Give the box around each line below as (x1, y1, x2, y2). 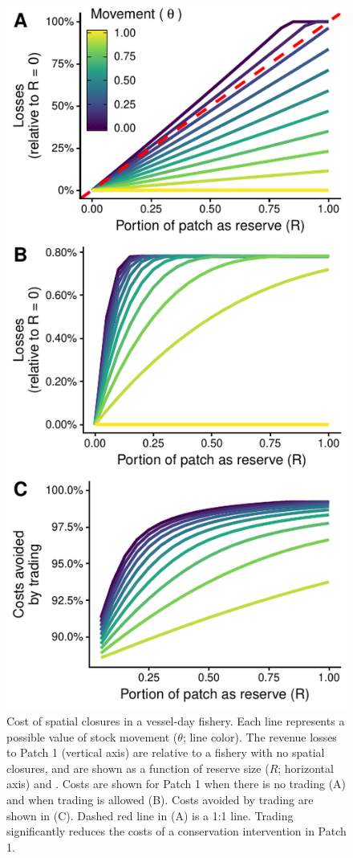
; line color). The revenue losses (182, 728, 337, 745)
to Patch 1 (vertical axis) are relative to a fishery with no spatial (6, 744, 325, 761)
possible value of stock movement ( (6, 728, 178, 745)
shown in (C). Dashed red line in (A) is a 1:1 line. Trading (6, 807, 294, 823)
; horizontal (278, 759, 334, 776)
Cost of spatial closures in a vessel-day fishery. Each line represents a (6, 712, 345, 729)
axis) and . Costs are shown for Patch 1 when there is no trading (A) (6, 775, 347, 792)
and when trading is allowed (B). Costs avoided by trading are (6, 791, 314, 807)
